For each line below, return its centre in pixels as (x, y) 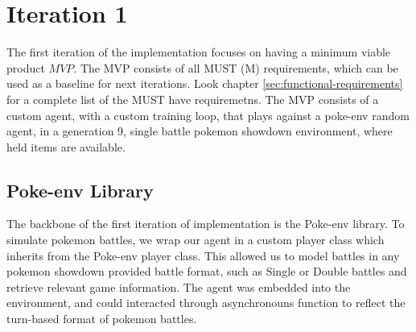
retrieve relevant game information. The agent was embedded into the (179, 286)
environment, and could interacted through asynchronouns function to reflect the (206, 303)
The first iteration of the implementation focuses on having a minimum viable (199, 52)
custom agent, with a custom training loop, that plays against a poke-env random (208, 115)
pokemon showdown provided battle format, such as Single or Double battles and (207, 271)
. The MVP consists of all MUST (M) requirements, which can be (236, 67)
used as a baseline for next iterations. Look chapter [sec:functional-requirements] (205, 83)
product (26, 67)
